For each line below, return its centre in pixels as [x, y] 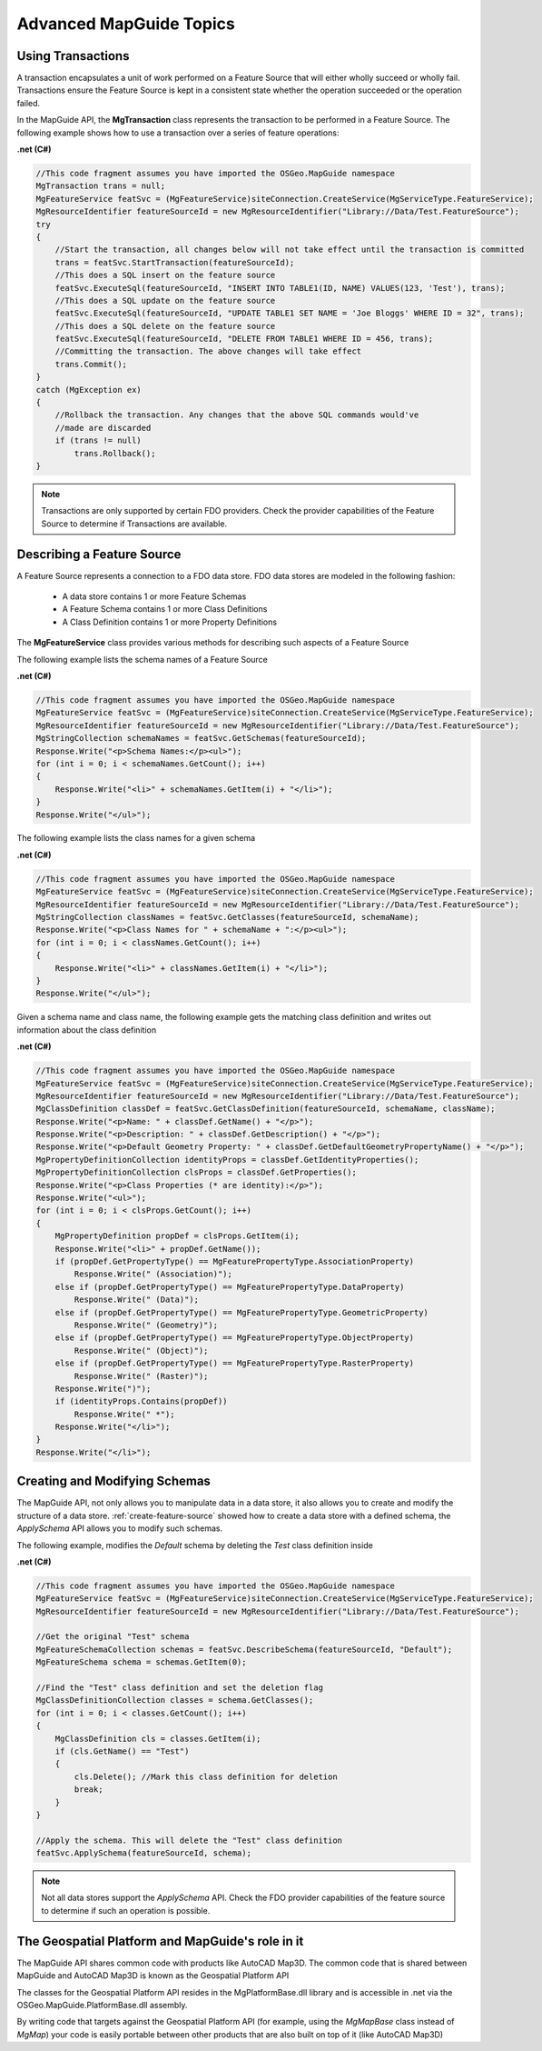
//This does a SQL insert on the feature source [165, 275]
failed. [29, 103]
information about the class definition [87, 1030]
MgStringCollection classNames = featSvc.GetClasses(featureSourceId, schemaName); [227, 917]
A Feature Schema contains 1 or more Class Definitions [165, 609]
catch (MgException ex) [89, 390]
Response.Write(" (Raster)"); [141, 1376]
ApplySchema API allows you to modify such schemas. [119, 1528]
